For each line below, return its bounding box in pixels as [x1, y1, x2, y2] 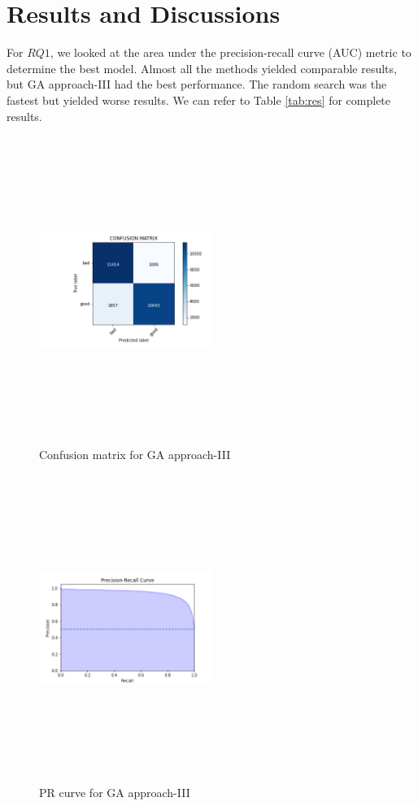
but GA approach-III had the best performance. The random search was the [7, 76, 387, 93]
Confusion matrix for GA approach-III [39, 445, 231, 462]
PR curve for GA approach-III [39, 783, 190, 800]
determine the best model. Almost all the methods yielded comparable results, [7, 59, 397, 76]
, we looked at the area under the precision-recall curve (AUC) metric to [50, 44, 411, 61]
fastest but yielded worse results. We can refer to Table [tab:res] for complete [7, 91, 391, 108]
